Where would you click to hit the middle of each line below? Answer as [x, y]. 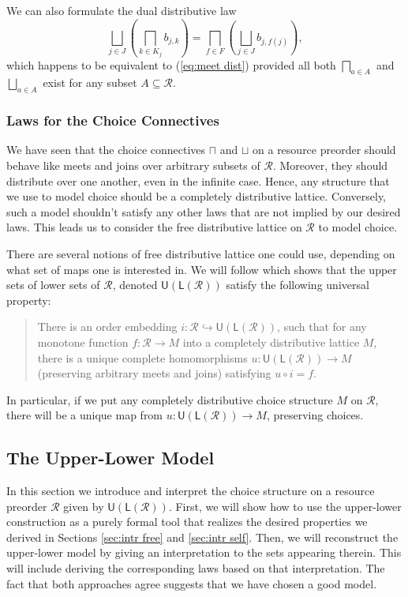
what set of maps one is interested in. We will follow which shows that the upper [202, 269]
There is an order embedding [107, 327]
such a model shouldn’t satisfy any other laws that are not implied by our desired [204, 211]
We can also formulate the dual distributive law [122, 10]
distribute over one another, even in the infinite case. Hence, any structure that [198, 180]
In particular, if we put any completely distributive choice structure [170, 399]
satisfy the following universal [298, 285]
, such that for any [322, 327]
